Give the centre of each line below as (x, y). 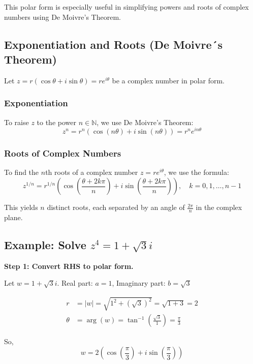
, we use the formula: (196, 172)
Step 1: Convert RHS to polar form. (69, 266)
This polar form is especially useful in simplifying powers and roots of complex (126, 7)
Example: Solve (45, 244)
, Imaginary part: (139, 283)
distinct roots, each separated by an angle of (116, 207)
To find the (22, 172)
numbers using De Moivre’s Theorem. (62, 17)
